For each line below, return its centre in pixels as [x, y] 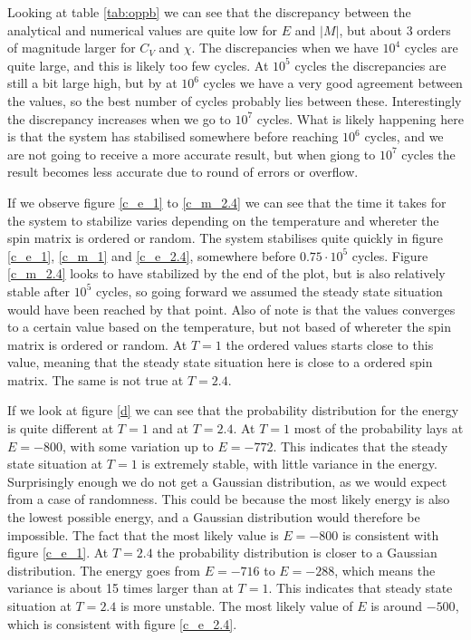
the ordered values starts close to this [330, 344]
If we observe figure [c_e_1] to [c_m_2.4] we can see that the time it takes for [227, 202]
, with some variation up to [138, 446]
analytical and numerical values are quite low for [143, 29]
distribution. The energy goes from [104, 570]
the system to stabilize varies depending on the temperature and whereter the [223, 220]
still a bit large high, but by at [92, 83]
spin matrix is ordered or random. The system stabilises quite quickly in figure [226, 238]
